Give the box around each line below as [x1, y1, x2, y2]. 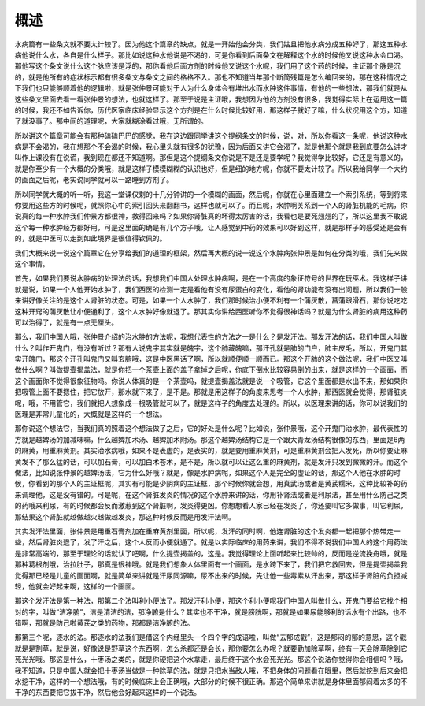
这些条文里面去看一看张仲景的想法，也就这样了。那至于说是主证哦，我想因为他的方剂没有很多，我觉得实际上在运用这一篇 [14, 95, 408, 104]
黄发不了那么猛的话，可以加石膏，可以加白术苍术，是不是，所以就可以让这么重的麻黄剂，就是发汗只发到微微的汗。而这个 [14, 457, 408, 466]
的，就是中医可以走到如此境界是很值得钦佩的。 [14, 233, 167, 243]
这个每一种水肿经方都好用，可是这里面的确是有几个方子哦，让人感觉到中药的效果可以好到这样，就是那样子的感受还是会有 [14, 222, 408, 232]
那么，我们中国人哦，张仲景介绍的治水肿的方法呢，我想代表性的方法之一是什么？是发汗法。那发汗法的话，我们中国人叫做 [14, 332, 408, 342]
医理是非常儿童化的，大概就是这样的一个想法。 [14, 410, 167, 419]
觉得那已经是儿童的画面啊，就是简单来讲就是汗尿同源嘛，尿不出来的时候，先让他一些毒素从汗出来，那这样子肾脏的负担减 [14, 570, 408, 580]
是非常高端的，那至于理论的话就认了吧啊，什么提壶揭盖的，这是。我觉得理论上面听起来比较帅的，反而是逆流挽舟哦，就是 [14, 548, 408, 558]
